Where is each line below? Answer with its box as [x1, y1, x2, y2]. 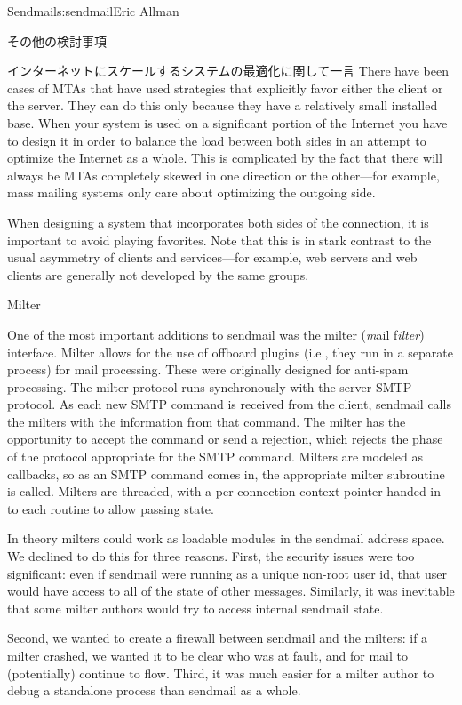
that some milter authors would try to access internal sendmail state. [7, 598, 384, 617]
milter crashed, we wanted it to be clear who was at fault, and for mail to [7, 646, 408, 664]
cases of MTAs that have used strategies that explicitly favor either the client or [7, 78, 443, 97]
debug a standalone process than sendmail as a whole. [7, 681, 301, 700]
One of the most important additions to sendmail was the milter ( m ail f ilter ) [7, 324, 425, 343]
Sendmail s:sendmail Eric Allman [7, 2, 179, 20]
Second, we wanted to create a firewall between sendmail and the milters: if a [7, 629, 428, 647]
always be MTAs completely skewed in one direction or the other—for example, [7, 165, 440, 184]
